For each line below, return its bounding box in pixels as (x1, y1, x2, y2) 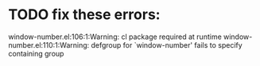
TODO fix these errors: (8, 6, 161, 24)
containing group (8, 49, 64, 58)
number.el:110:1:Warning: (8, 40, 90, 49)
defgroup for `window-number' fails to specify (91, 40, 243, 49)
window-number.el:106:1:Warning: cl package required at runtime (8, 32, 223, 41)
